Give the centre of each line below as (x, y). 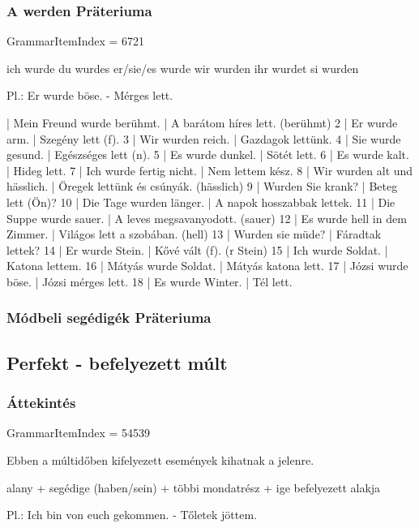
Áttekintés (41, 403)
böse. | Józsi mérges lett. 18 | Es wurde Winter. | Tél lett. (150, 281)
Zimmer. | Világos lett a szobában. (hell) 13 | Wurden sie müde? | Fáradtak (194, 234)
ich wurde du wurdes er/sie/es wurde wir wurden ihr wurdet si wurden (183, 68)
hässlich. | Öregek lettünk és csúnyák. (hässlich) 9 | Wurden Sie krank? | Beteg (202, 186)
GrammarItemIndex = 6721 (76, 41)
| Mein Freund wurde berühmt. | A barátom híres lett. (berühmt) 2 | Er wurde (202, 122)
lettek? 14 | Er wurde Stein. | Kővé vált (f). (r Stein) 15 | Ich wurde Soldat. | (197, 249)
